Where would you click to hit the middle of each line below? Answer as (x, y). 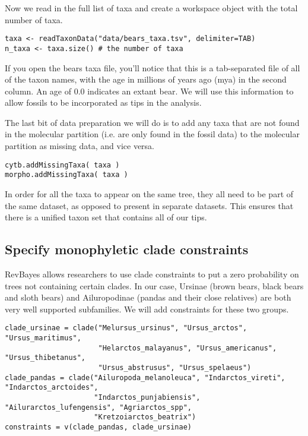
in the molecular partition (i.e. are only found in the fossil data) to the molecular (152, 134)
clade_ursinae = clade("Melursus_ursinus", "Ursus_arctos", (126, 328)
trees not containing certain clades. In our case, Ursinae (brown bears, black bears (154, 285)
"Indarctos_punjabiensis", (147, 397)
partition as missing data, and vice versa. (80, 146)
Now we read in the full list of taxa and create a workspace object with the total (151, 8)
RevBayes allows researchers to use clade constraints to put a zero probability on (152, 274)
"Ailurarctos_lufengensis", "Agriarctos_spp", (98, 407)
